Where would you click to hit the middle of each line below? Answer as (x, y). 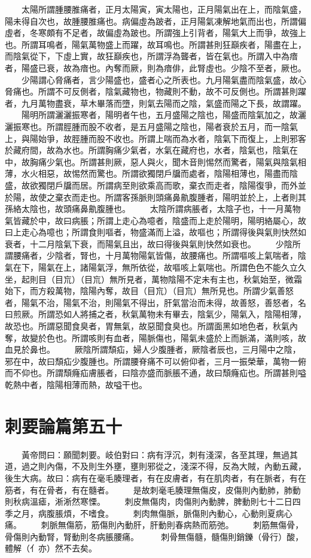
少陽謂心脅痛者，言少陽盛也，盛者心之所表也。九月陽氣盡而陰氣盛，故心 (164, 79)
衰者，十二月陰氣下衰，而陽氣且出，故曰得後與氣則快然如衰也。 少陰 (149, 243)
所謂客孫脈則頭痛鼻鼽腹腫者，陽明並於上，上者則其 (205, 197)
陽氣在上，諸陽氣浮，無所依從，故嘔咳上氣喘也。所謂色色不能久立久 (172, 267)
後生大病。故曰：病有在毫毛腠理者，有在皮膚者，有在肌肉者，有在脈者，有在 (155, 477)
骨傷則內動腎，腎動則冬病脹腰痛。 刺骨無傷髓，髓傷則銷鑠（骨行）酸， (154, 536)
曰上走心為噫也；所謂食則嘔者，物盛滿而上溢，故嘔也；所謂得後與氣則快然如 (155, 232)
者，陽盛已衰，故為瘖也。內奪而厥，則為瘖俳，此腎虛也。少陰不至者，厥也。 (155, 67)
